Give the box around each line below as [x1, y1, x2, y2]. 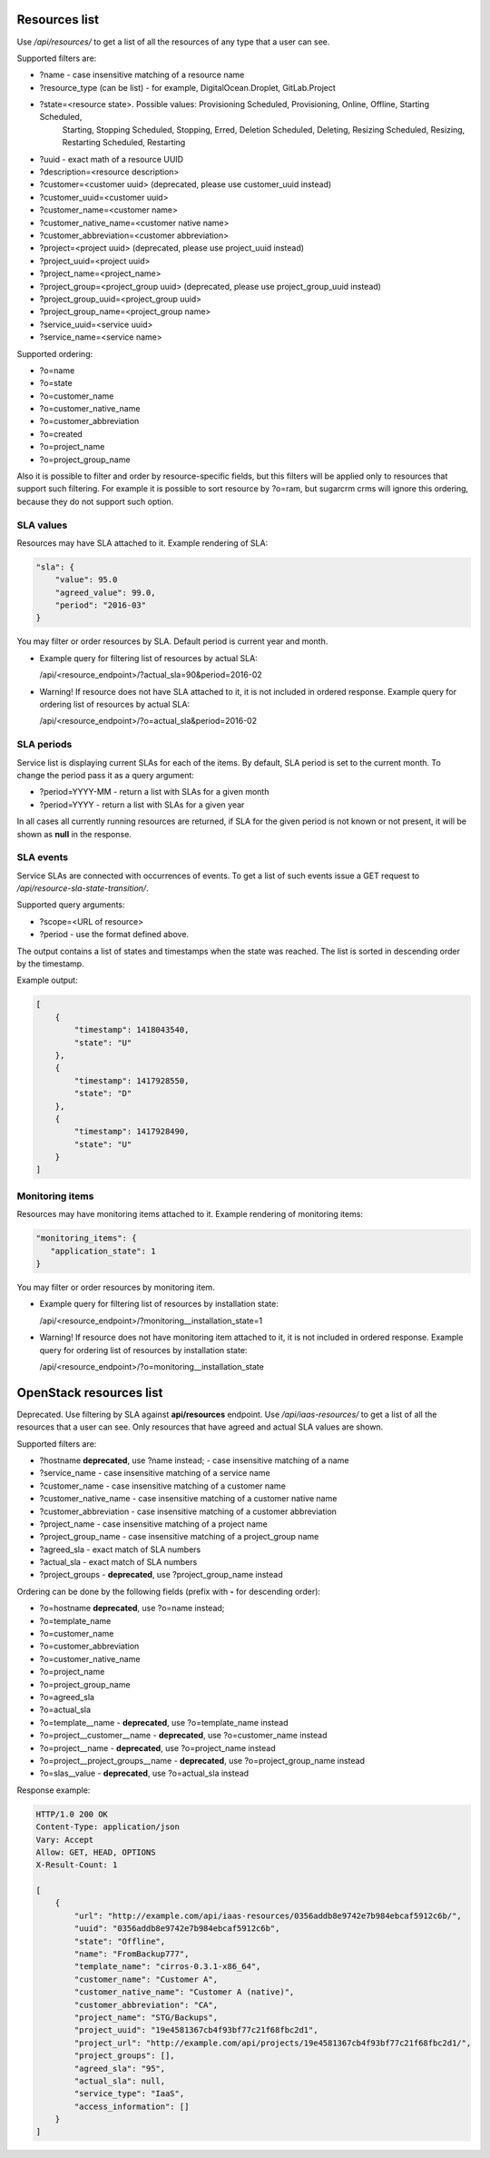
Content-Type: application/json [35, 1822, 181, 1832]
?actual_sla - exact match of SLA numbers [39, 1557, 198, 1568]
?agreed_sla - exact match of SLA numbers [39, 1544, 201, 1555]
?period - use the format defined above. [39, 929, 190, 940]
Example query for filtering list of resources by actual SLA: [39, 652, 258, 663]
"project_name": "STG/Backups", [73, 2012, 218, 2023]
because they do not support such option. [16, 496, 174, 507]
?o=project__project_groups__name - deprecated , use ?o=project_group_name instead [39, 1755, 365, 1766]
